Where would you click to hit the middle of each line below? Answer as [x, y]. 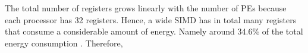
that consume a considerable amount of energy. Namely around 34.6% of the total [154, 31]
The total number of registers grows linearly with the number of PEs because [146, 8]
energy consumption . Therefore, [64, 43]
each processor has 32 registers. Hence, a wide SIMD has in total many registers [151, 19]
